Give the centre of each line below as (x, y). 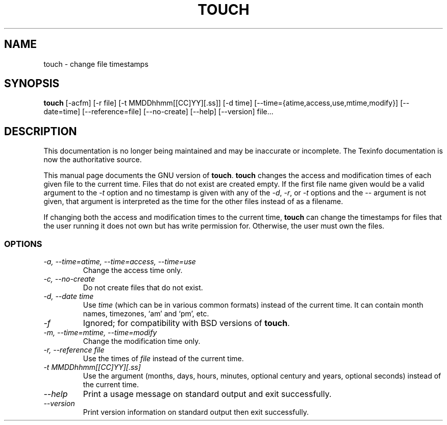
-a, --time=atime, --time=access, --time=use (120, 262)
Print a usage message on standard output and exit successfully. (207, 394)
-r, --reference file (74, 350)
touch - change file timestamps (96, 64)
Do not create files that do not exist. (143, 288)
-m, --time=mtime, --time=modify (100, 333)
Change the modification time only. (142, 341)
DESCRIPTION (41, 131)
